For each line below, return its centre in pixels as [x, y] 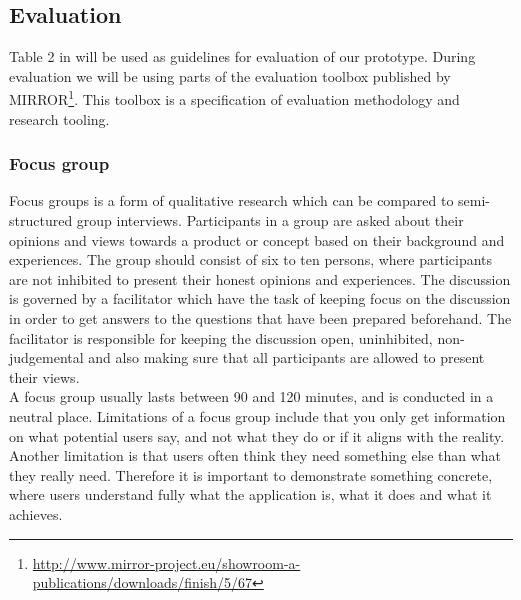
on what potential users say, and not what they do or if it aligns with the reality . [257, 435]
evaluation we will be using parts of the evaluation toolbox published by [230, 75]
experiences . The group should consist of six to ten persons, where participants [251, 259]
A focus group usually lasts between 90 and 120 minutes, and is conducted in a [251, 396]
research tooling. [59, 118]
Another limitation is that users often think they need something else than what [255, 455]
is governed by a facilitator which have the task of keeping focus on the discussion [260, 298]
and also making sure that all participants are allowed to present [286, 357]
